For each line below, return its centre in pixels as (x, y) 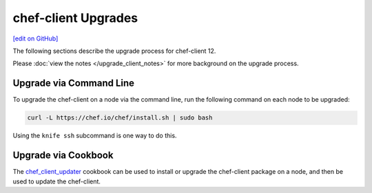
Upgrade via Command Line (73, 83)
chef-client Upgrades (75, 18)
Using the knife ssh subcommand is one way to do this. (95, 136)
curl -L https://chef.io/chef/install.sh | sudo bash (120, 118)
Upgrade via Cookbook (63, 156)
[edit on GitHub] (35, 38)
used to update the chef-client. (57, 181)
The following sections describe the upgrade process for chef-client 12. (114, 51)
